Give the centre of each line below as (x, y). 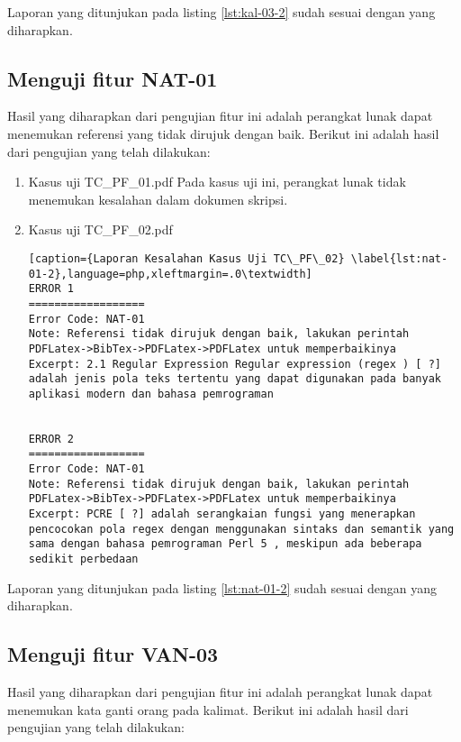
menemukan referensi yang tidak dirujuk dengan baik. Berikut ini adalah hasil (223, 133)
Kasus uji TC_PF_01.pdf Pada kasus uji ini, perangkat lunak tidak (217, 182)
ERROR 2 (51, 439)
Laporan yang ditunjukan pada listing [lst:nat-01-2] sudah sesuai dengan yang (222, 587)
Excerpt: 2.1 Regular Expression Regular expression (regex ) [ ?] (235, 364)
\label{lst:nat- (399, 258)
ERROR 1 (51, 289)
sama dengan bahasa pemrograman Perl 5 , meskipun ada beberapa (225, 544)
